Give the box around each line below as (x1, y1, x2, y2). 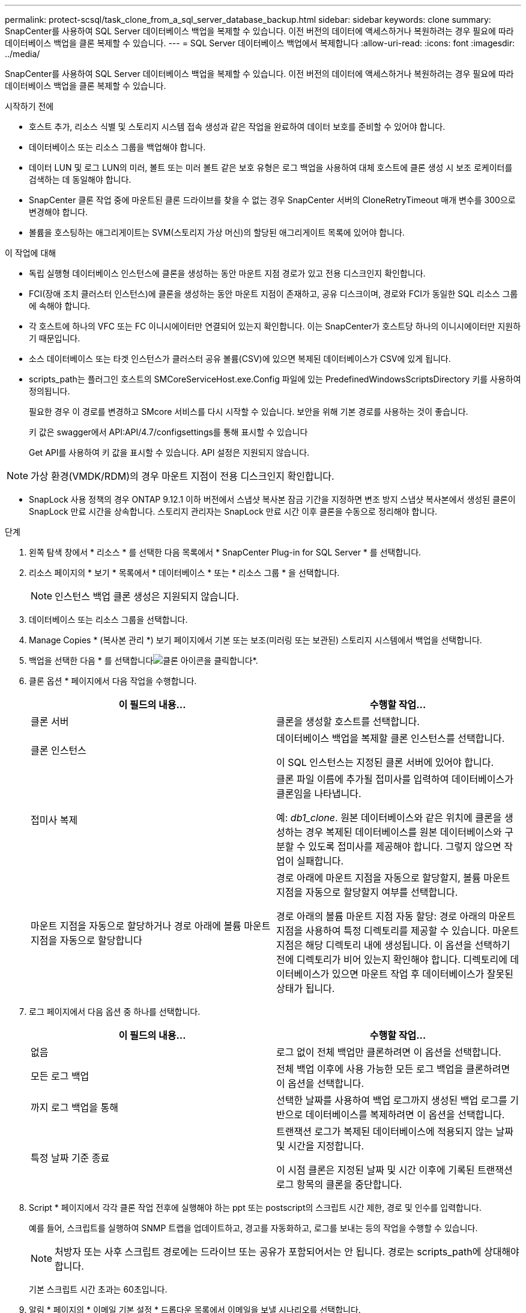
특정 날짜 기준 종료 (31, 1152, 110, 1164)
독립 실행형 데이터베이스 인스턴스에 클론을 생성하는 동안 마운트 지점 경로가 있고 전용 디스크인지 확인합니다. (29, 268, 426, 278)
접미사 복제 (31, 814, 78, 826)
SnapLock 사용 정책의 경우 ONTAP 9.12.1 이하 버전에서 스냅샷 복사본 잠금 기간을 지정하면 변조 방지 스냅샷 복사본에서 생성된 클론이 (29, 494, 516, 504)
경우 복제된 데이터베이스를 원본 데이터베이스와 (305, 826, 502, 838)
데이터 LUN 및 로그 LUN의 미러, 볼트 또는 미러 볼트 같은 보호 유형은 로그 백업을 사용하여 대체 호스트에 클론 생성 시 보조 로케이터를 (29, 162, 513, 173)
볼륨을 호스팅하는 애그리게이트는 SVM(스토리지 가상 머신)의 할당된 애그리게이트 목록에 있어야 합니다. (29, 227, 405, 237)
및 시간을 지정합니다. (276, 1140, 364, 1152)
